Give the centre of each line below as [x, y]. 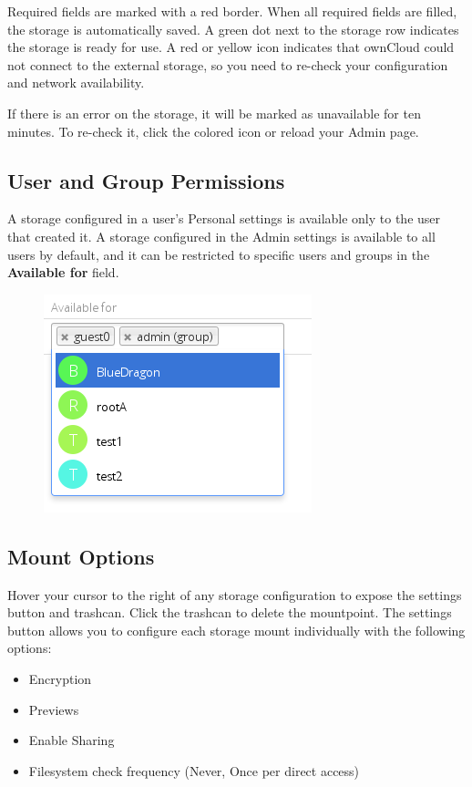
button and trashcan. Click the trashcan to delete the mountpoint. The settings [230, 612]
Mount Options [81, 556]
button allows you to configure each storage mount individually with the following [236, 630]
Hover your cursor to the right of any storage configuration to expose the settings [235, 594]
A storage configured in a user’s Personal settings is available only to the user [224, 218]
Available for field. [63, 272]
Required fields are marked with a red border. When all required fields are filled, [232, 11]
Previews [54, 709]
